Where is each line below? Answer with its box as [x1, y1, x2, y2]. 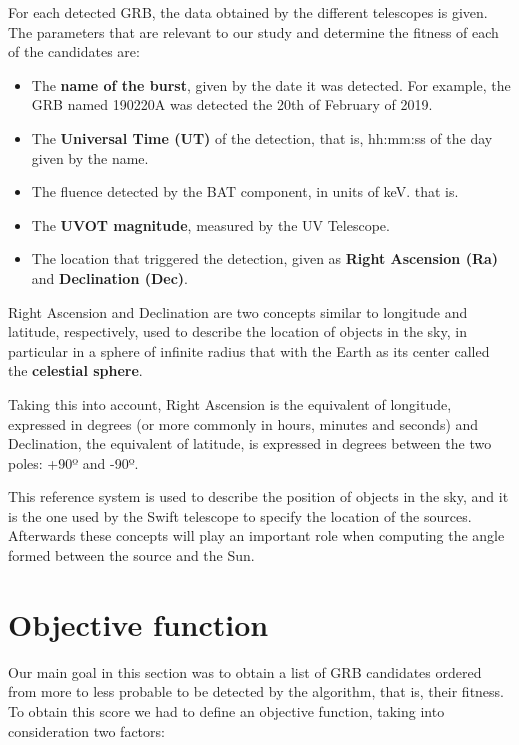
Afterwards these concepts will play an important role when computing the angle [8, 525, 505, 546]
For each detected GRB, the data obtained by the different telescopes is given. [8, 2, 488, 22]
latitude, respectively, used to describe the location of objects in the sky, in [8, 321, 467, 342]
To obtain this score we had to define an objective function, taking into [8, 700, 445, 721]
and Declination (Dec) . [31, 267, 188, 288]
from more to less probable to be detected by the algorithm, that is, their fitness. [8, 681, 505, 702]
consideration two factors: [8, 720, 165, 741]
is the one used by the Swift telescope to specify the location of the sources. [8, 505, 472, 526]
